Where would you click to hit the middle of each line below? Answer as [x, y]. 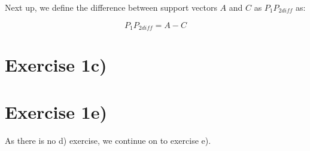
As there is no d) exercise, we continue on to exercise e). [108, 140]
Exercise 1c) [56, 65]
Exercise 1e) [56, 111]
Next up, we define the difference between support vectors [111, 7]
